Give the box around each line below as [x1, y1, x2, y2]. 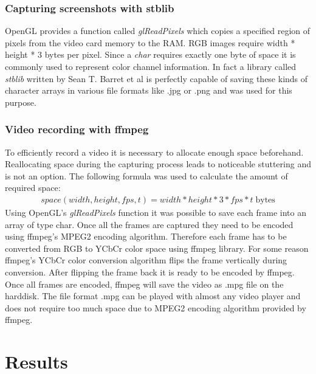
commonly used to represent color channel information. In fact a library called [5, 60, 297, 72]
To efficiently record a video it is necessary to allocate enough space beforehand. [5, 145, 304, 158]
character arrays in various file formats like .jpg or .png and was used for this [5, 84, 292, 97]
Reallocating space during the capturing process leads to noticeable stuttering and [5, 158, 311, 170]
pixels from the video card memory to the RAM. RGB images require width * [5, 36, 295, 49]
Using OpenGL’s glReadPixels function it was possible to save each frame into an [5, 206, 306, 218]
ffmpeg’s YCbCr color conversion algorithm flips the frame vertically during [5, 254, 287, 266]
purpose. [5, 95, 36, 108]
